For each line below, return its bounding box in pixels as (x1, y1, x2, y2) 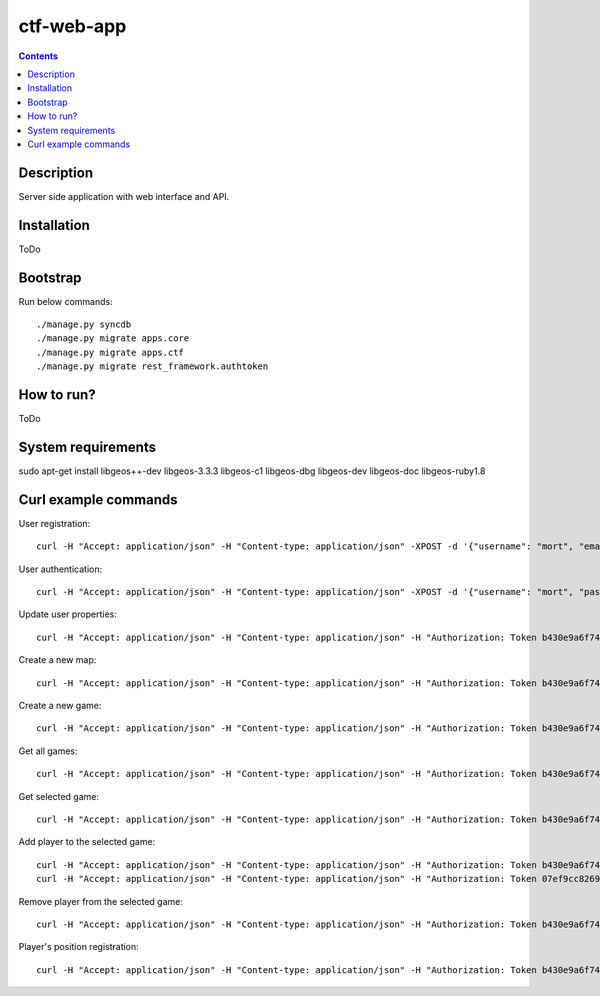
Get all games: (18, 745, 79, 757)
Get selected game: (18, 790, 100, 802)
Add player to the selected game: (18, 836, 156, 848)
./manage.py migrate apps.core (36, 333, 190, 344)
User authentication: (18, 563, 103, 575)
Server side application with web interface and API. (18, 190, 230, 202)
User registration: (18, 517, 91, 529)
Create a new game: (18, 700, 102, 712)
